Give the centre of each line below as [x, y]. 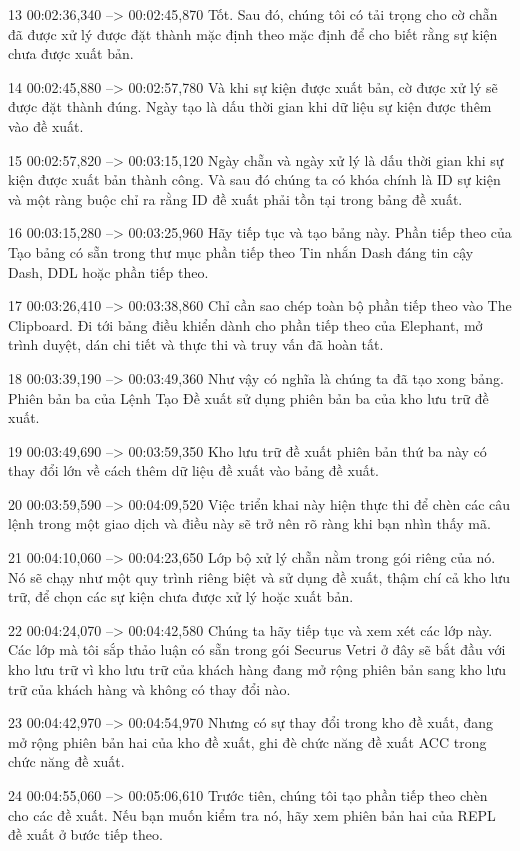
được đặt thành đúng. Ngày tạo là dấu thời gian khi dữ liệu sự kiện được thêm [250, 106]
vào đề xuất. [46, 125]
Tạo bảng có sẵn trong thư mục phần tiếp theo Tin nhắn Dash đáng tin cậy [241, 251]
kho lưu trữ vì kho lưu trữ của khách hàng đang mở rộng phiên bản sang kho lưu [257, 669]
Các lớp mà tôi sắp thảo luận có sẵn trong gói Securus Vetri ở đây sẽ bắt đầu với [257, 649]
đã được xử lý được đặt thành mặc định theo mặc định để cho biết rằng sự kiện [253, 33]
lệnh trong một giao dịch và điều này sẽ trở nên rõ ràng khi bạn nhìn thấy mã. [249, 523]
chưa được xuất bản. [71, 53]
